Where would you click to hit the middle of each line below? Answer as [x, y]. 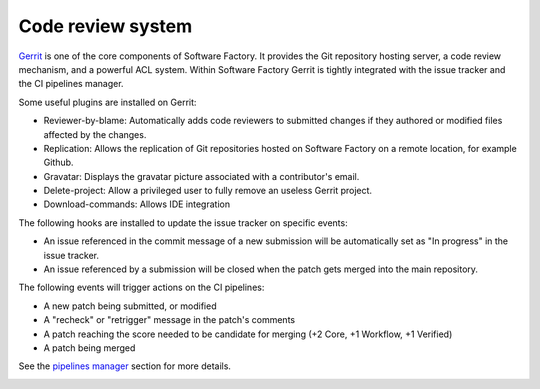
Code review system [105, 26]
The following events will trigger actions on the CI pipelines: [141, 287]
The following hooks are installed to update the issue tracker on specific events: [183, 222]
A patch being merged [89, 347]
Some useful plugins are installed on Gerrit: [107, 102]
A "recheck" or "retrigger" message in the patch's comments [169, 320]
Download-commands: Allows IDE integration [136, 204]
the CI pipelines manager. [71, 84]
